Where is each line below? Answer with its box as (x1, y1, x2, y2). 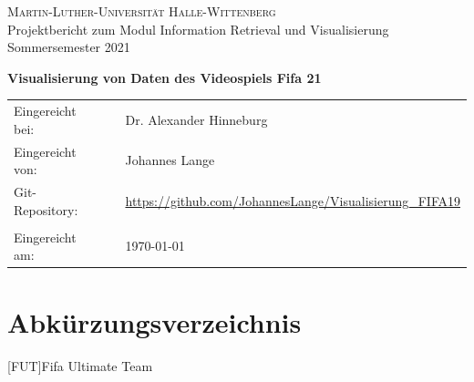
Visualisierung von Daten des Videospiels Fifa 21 (7, 67, 322, 87)
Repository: (14, 200, 78, 219)
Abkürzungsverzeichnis (7, 303, 302, 340)
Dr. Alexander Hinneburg (125, 109, 268, 129)
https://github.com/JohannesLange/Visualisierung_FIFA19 (125, 191, 460, 210)
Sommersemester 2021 (7, 37, 130, 57)
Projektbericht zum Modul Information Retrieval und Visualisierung (7, 19, 389, 38)
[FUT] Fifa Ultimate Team (7, 356, 153, 375)
